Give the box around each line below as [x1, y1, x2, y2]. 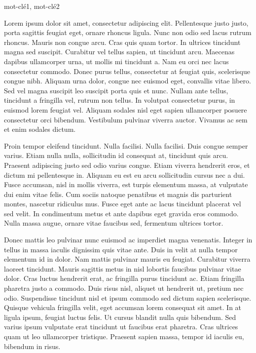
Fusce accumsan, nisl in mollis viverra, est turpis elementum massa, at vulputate [4, 179, 248, 190]
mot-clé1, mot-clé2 [4, 1, 60, 11]
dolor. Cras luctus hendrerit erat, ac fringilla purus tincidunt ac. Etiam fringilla [4, 273, 245, 283]
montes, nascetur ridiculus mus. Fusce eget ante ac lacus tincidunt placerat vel [4, 198, 241, 209]
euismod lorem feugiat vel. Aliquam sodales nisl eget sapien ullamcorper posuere [4, 104, 247, 115]
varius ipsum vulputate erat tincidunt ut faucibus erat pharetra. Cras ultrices [4, 321, 238, 332]
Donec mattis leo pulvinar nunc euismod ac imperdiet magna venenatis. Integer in [4, 235, 253, 245]
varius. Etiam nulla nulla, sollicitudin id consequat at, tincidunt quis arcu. [4, 150, 228, 160]
